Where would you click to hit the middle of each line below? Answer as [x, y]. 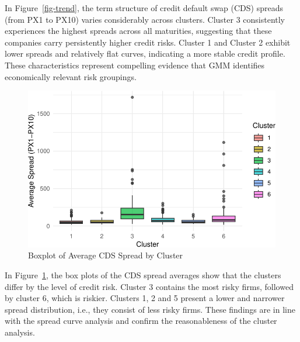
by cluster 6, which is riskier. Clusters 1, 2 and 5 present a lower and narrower [145, 298]
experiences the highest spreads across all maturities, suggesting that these [138, 31]
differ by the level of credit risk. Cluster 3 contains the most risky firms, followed [149, 286]
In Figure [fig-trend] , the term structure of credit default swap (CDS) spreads [144, 8]
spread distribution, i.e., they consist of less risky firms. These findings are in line [150, 309]
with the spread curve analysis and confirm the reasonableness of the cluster [141, 321]
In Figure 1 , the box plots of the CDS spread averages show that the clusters [143, 275]
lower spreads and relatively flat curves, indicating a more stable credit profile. [145, 53]
